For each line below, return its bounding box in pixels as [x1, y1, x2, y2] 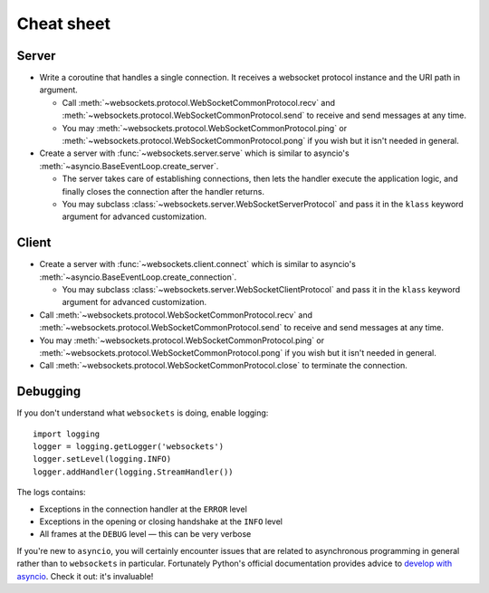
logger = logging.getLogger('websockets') [33, 442, 225, 452]
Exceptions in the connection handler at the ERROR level [39, 503, 248, 514]
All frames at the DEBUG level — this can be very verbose [39, 529, 252, 540]
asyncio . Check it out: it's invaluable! [16, 570, 154, 581]
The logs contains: [16, 487, 86, 498]
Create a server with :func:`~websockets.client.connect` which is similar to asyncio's [39, 259, 357, 270]
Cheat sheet [16, 14, 110, 33]
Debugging [16, 384, 81, 399]
